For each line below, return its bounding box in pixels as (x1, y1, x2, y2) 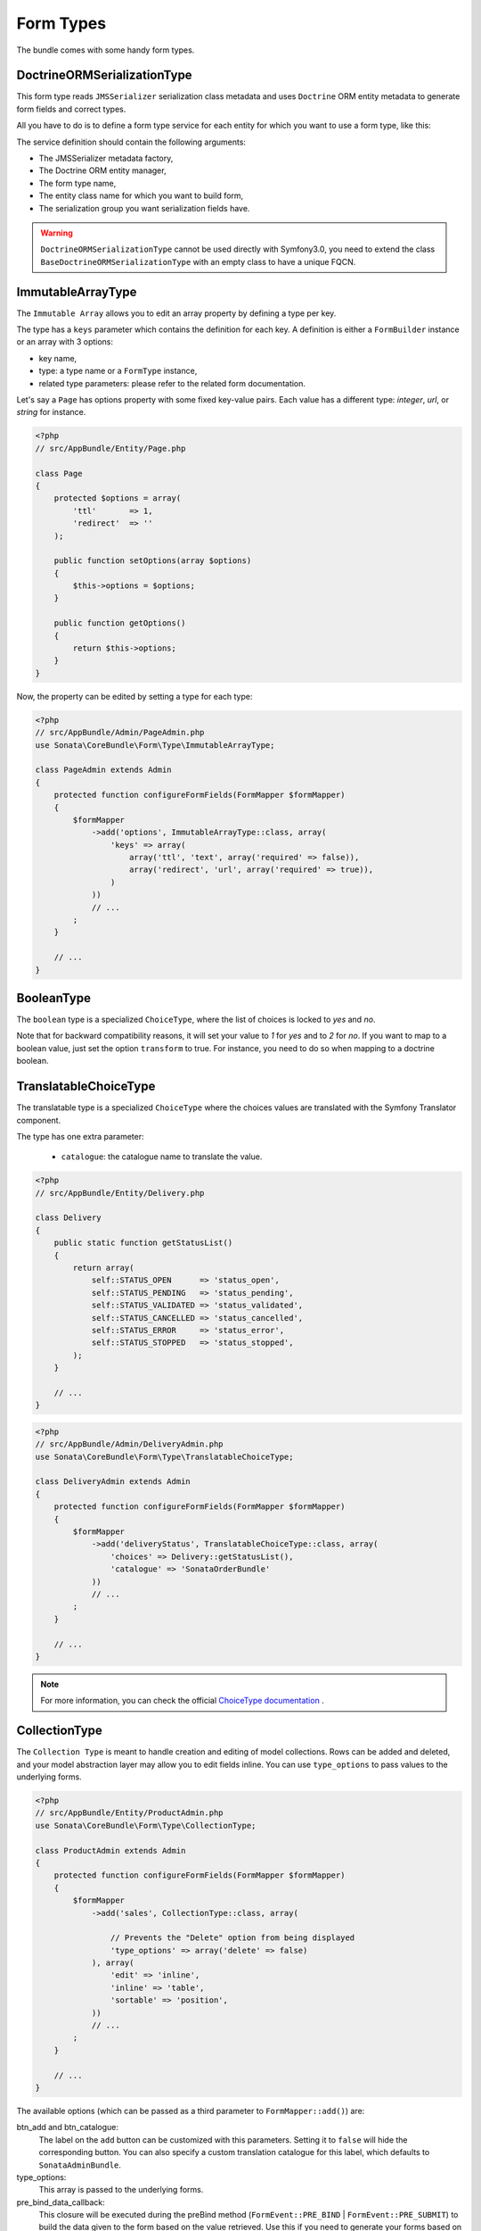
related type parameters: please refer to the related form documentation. (38, 377, 306, 388)
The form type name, (38, 178, 117, 188)
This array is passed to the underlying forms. (38, 2185, 204, 2195)
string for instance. (16, 407, 86, 418)
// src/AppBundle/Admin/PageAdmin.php (35, 727, 205, 738)
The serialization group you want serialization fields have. (38, 203, 250, 213)
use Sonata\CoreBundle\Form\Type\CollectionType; (35, 1820, 257, 1830)
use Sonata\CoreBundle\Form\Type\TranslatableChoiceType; (35, 1451, 294, 1462)
